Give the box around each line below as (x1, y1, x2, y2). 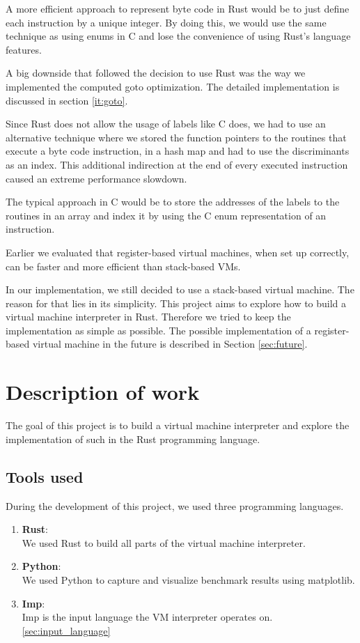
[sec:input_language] (22, 623, 111, 637)
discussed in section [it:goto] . (6, 93, 128, 107)
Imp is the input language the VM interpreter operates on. (22, 610, 273, 624)
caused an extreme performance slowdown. (6, 171, 187, 185)
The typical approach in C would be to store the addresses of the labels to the (6, 194, 340, 209)
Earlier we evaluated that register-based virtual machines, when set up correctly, (6, 245, 350, 259)
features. (6, 42, 42, 56)
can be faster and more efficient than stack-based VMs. (6, 258, 241, 273)
